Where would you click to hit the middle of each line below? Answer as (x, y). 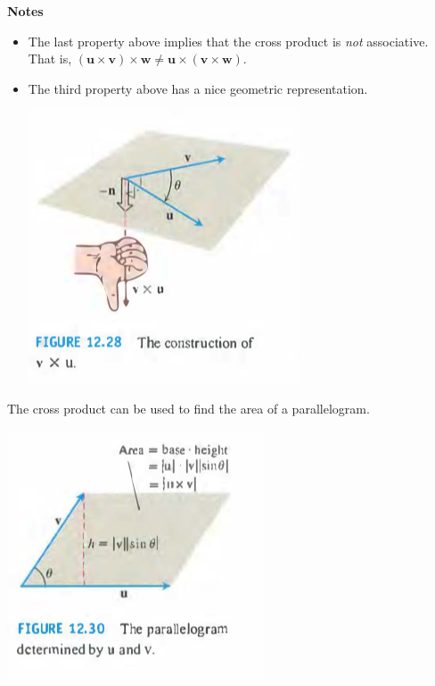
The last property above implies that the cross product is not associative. (228, 41)
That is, (50, 59)
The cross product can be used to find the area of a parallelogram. (189, 408)
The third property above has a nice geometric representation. (198, 88)
